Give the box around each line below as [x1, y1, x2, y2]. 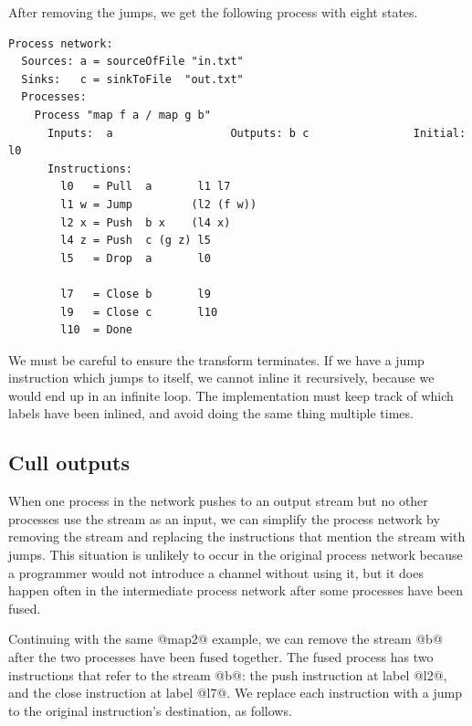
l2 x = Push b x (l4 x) [60, 216, 231, 229]
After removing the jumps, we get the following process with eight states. [8, 3, 418, 21]
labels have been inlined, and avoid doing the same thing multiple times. [8, 404, 414, 423]
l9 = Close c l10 [60, 305, 218, 319]
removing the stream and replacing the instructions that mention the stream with [8, 527, 466, 546]
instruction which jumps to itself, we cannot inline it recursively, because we [8, 368, 435, 387]
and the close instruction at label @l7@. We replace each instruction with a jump [8, 683, 462, 702]
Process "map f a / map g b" [34, 108, 211, 121]
